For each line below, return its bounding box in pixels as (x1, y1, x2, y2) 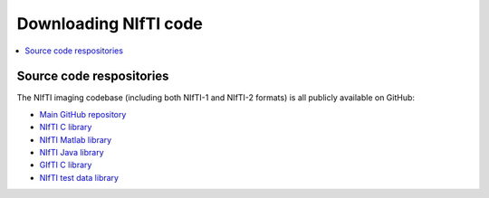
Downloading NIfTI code (16, 14, 204, 33)
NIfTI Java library (39, 147, 104, 158)
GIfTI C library (39, 159, 92, 171)
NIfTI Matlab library (39, 134, 112, 145)
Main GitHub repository (39, 108, 127, 119)
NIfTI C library (39, 122, 92, 133)
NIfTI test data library (39, 172, 120, 183)
